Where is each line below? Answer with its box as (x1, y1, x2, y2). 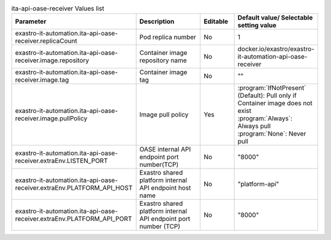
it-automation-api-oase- (237, 53, 308, 61)
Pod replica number (139, 33, 196, 42)
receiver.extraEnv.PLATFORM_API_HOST (15, 184, 133, 192)
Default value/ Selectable (237, 13, 313, 22)
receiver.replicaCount (15, 37, 78, 45)
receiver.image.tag (15, 76, 69, 84)
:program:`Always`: (237, 114, 292, 123)
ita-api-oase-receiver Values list (11, 4, 104, 13)
